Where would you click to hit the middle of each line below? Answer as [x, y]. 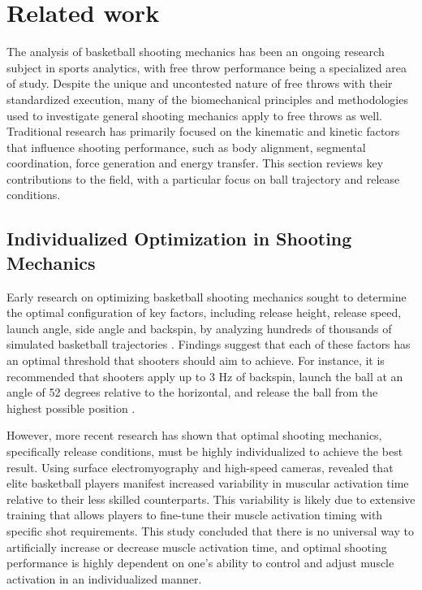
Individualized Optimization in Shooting [179, 239]
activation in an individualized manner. [104, 578]
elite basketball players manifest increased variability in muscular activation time [208, 483]
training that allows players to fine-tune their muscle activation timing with [195, 515]
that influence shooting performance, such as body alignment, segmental [186, 147]
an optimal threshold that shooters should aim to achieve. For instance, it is [196, 360]
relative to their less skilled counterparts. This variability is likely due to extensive [211, 499]
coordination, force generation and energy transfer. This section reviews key [195, 163]
